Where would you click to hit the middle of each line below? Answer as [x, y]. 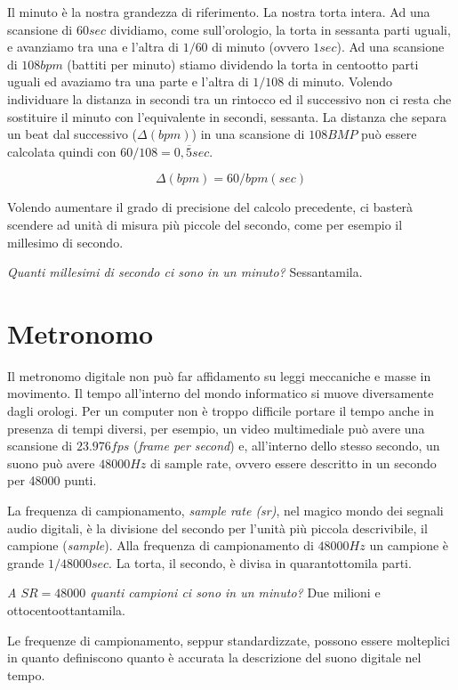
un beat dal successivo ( [72, 134]
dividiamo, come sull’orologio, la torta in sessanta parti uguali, [280, 29]
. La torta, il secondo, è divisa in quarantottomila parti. [260, 562]
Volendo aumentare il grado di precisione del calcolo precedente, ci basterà [210, 207]
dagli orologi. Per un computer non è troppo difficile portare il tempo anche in [221, 411]
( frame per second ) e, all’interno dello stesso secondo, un [287, 446]
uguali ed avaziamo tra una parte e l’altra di [128, 81]
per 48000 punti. [52, 480]
